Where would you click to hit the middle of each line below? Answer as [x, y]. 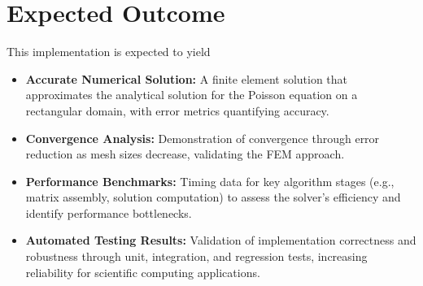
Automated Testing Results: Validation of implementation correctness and [221, 240]
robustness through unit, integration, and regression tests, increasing [196, 256]
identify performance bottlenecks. [109, 212]
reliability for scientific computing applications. [143, 272]
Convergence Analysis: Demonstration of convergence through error [203, 138]
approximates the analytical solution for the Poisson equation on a [192, 95]
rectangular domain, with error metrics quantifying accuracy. [177, 110]
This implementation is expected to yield [109, 52]
